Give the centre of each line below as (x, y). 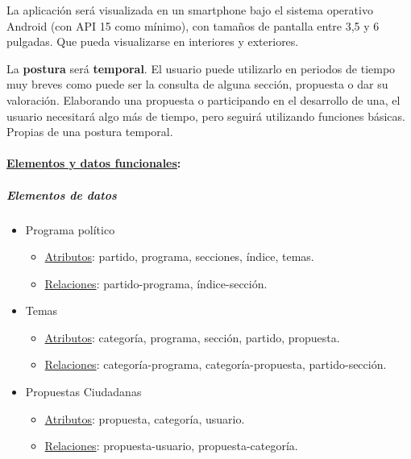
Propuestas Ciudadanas (83, 392)
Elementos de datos (62, 194)
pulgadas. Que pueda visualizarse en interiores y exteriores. (153, 41)
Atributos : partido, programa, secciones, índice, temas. (179, 256)
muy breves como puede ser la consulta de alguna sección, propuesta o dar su (197, 84)
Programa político (70, 229)
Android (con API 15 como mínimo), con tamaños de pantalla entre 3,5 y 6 (193, 25)
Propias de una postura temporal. (90, 132)
